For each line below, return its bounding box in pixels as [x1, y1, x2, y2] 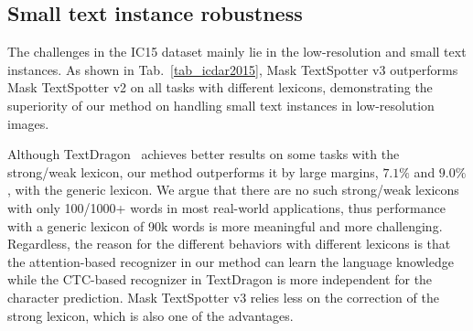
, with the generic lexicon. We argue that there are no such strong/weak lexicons [7, 180, 459, 199]
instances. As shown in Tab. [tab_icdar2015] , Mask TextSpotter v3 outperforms [7, 59, 458, 79]
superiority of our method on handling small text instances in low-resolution [7, 95, 435, 114]
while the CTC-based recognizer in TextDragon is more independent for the [7, 270, 433, 289]
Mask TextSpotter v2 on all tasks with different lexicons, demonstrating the [7, 78, 433, 97]
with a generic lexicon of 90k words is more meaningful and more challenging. [7, 216, 443, 235]
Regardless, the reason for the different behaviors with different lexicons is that [7, 234, 451, 253]
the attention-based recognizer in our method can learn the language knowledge [7, 251, 454, 271]
